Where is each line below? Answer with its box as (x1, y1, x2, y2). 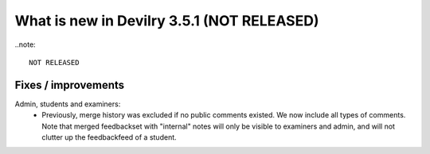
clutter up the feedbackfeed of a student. (41, 133, 177, 142)
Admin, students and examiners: (14, 99, 121, 109)
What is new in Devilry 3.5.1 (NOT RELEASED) (14, 12, 319, 29)
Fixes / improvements (14, 78, 125, 91)
